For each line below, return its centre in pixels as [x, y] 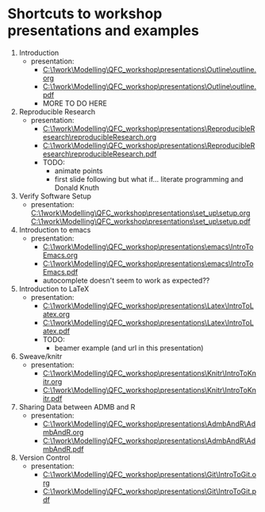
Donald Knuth [77, 187]
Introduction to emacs [55, 229]
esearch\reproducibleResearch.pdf [100, 154]
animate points [79, 171]
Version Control [44, 457]
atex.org [56, 314]
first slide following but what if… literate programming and [149, 179]
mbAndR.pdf [63, 448]
